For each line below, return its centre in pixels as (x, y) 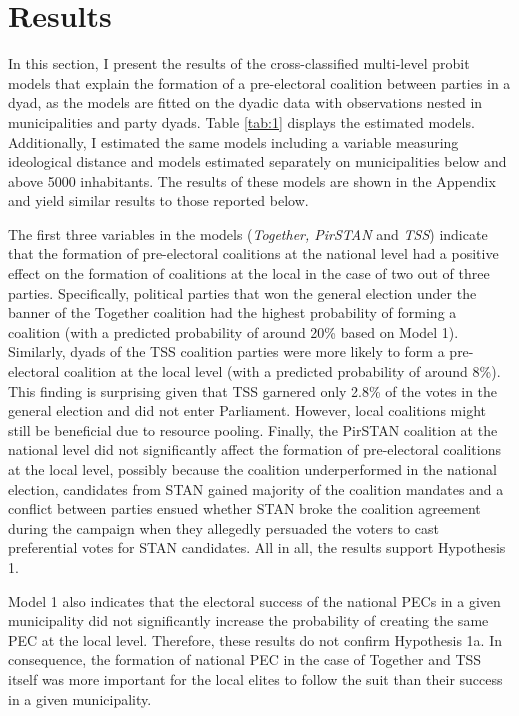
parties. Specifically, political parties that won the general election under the (242, 292)
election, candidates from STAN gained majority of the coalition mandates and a (256, 488)
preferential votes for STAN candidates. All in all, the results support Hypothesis (257, 547)
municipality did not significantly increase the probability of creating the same (248, 620)
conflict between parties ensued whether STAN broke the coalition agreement (244, 508)
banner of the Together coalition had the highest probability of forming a (232, 312)
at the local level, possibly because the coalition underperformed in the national (252, 469)
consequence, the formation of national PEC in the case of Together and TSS (245, 659)
